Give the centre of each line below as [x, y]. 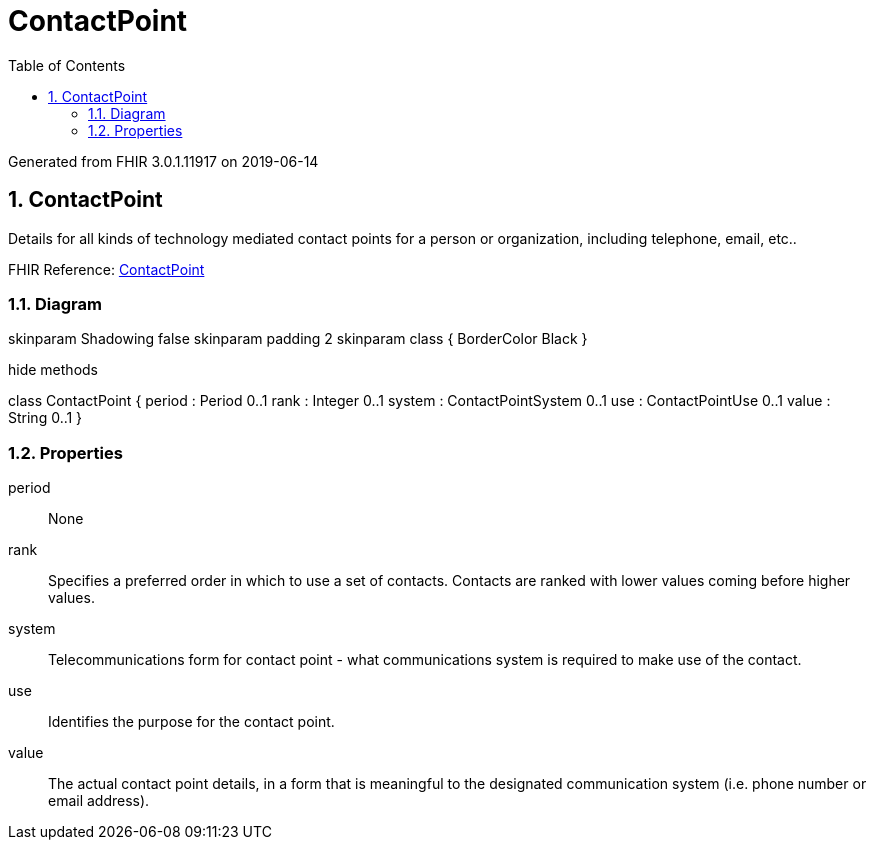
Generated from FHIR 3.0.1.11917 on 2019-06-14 [163, 161]
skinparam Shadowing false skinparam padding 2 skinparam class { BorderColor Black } [298, 339]
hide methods [53, 370]
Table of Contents [67, 65]
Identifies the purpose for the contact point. [191, 722]
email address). [99, 801]
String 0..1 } [45, 418]
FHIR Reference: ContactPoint [106, 269]
